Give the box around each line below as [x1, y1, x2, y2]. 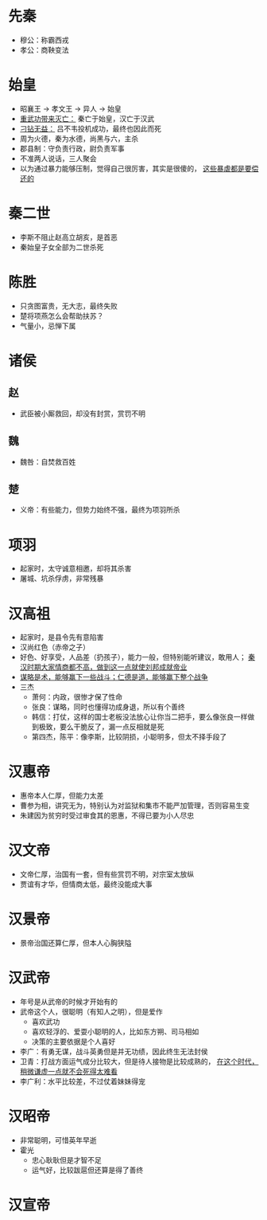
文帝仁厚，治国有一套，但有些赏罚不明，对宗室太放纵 [19, 869, 195, 879]
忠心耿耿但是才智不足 [31, 1155, 102, 1164]
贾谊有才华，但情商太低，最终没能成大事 [19, 880, 153, 889]
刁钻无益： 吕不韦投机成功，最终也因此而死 [19, 124, 161, 133]
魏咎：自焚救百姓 [19, 457, 76, 466]
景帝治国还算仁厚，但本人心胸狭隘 [19, 938, 132, 948]
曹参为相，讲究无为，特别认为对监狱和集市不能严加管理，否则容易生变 [19, 801, 250, 810]
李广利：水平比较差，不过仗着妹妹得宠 [19, 1077, 145, 1086]
